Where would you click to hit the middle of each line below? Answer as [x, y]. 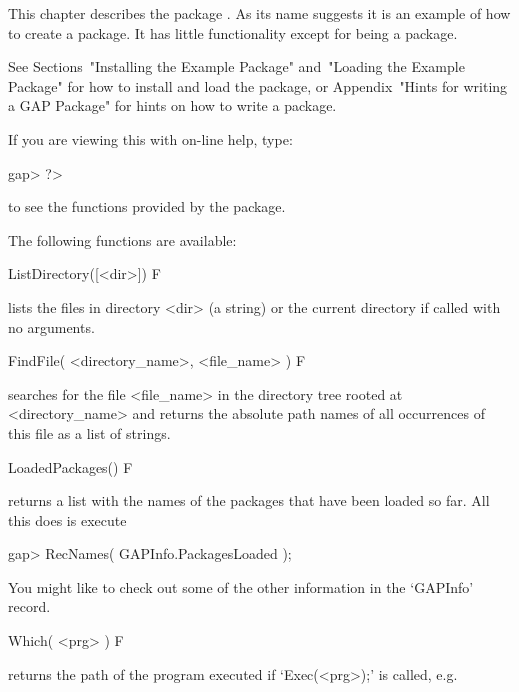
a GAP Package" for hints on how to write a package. [172, 105]
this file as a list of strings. [89, 432]
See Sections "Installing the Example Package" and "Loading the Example [236, 66]
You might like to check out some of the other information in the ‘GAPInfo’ [241, 586]
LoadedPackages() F [70, 466]
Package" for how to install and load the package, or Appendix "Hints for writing [258, 85]
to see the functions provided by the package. [147, 206]
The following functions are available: [122, 239]
